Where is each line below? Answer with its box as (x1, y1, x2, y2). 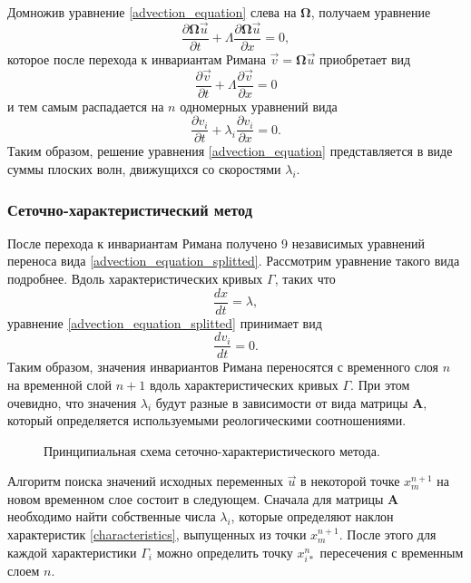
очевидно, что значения (7, 393, 137, 412)
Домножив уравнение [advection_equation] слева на (7, 3, 297, 21)
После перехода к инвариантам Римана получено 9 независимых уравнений (7, 233, 425, 252)
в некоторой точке (300, 471, 400, 491)
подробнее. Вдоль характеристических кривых (7, 269, 263, 287)
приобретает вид (319, 49, 411, 68)
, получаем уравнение (310, 3, 431, 21)
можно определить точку (156, 542, 293, 561)
